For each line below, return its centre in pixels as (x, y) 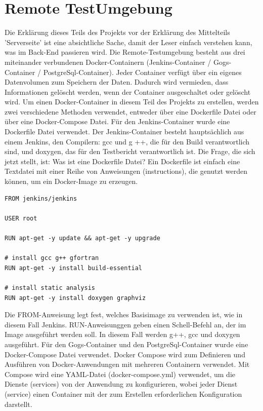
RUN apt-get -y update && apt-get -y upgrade (82, 238)
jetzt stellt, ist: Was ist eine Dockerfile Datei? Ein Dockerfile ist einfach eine (122, 161)
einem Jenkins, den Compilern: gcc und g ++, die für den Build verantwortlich (127, 141)
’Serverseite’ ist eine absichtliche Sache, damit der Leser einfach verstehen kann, (128, 42)
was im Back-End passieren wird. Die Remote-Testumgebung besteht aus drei (125, 52)
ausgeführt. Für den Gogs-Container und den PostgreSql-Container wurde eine (126, 344)
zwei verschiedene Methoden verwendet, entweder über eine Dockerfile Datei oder (130, 111)
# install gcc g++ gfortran (52, 258)
